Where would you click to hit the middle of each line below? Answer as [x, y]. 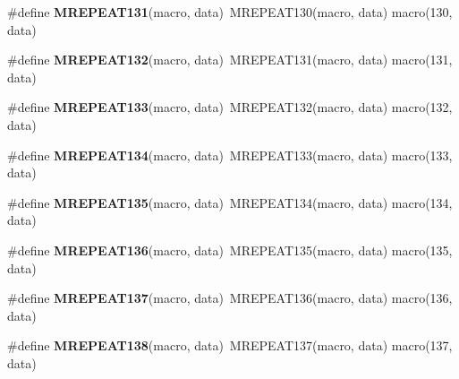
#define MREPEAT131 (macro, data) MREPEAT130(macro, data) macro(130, [230, 12]
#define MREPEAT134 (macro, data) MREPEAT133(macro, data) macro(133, [230, 155]
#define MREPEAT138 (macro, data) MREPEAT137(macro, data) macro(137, [230, 345]
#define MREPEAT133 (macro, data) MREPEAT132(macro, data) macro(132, [230, 107]
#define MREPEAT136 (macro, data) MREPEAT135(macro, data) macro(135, [230, 250]
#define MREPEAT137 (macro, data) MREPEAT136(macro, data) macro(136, [230, 298]
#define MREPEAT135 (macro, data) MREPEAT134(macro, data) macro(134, [230, 202]
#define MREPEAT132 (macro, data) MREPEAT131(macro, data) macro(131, [230, 60]
